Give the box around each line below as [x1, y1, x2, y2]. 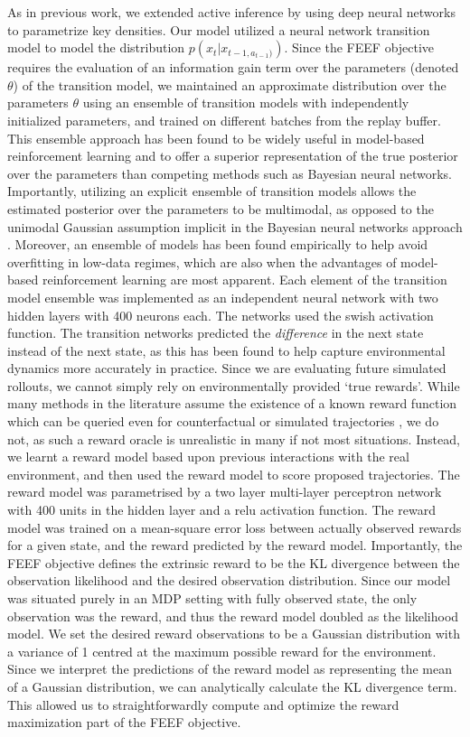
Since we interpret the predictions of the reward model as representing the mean [7, 659, 453, 678]
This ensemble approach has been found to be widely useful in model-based [7, 128, 425, 147]
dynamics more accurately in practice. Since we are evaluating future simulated [7, 359, 446, 378]
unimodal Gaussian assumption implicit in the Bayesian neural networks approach [7, 217, 463, 236]
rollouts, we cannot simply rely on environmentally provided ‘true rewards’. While [7, 376, 460, 395]
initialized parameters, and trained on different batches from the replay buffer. [7, 110, 441, 129]
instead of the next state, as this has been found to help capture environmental [7, 341, 446, 359]
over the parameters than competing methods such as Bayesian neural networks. [7, 163, 452, 182]
